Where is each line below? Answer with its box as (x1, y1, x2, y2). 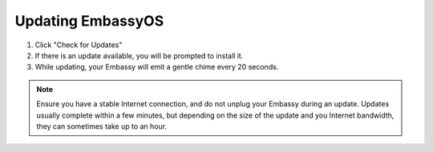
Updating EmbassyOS (14, 12, 164, 30)
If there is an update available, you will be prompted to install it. (34, 50, 244, 60)
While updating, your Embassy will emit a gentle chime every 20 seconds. (34, 62, 279, 72)
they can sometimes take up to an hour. (36, 121, 168, 131)
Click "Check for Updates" (34, 40, 123, 50)
